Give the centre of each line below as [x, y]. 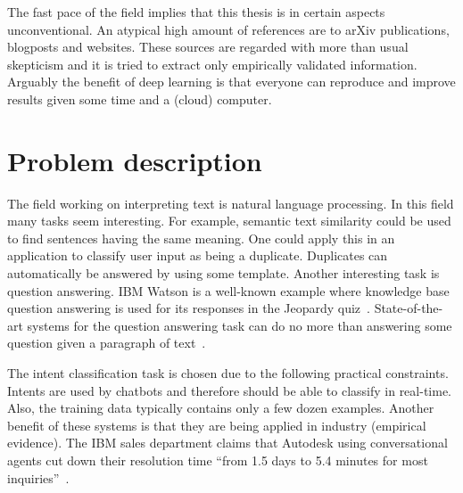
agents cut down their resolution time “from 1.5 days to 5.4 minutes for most [218, 460]
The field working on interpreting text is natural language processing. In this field [231, 203]
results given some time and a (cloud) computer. [140, 99]
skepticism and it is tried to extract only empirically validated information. [212, 64]
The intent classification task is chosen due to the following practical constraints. [228, 373]
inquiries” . [38, 477]
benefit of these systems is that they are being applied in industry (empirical [217, 425]
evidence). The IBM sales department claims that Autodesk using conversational [227, 443]
